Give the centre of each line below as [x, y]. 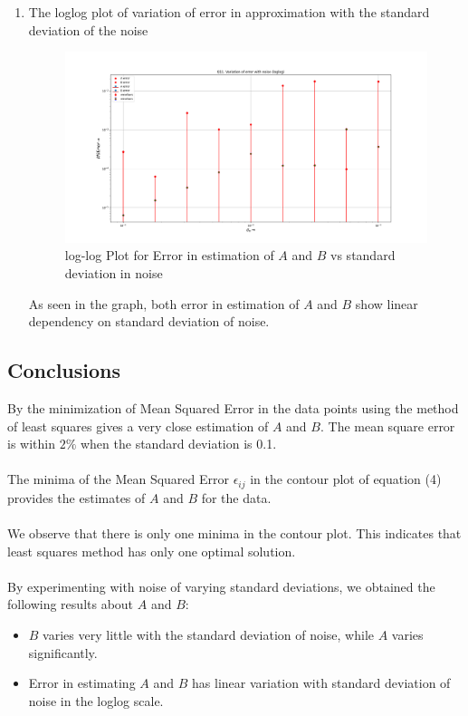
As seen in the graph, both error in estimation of [164, 303]
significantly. [63, 652]
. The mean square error [387, 426]
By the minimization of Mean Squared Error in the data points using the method [233, 408]
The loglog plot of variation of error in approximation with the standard [229, 12]
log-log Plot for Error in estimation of [169, 255]
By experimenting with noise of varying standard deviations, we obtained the [221, 586]
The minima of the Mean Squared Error [118, 479]
